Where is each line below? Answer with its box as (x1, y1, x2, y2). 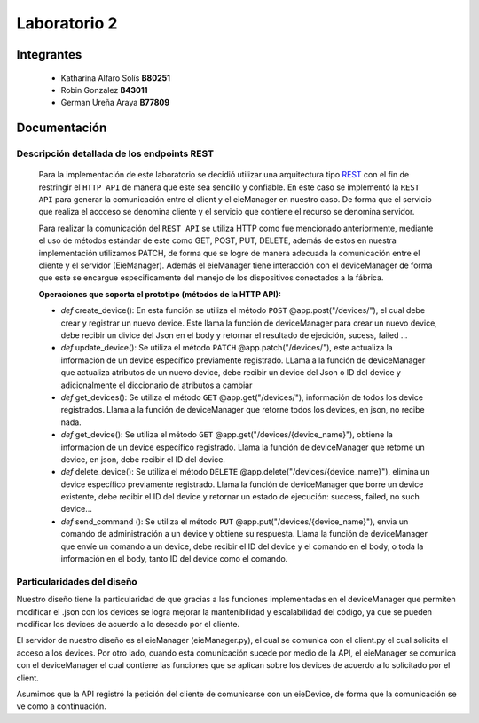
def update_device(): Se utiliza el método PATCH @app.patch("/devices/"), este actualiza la (60, 342, 394, 353)
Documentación (16, 121, 107, 136)
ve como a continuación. (16, 701, 106, 711)
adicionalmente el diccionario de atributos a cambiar (60, 380, 253, 390)
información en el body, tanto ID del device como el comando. (60, 554, 288, 564)
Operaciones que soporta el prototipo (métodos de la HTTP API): (38, 288, 281, 299)
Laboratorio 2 (16, 13, 118, 33)
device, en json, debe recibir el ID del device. (60, 453, 226, 465)
